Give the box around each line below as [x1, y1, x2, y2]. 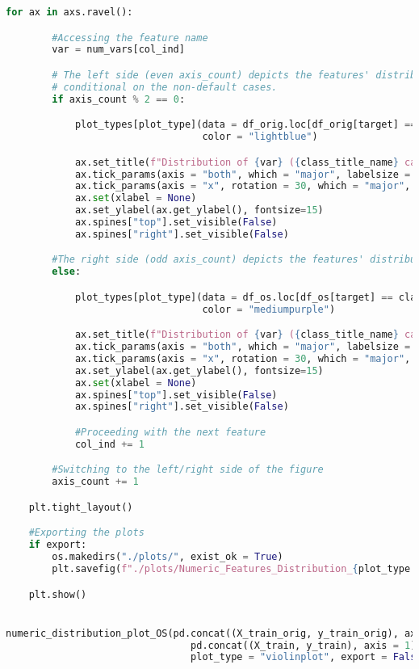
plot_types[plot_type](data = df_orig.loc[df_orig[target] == [74, 119, 417, 131]
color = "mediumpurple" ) [202, 303, 336, 315]
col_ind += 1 [74, 438, 145, 450]
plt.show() [28, 588, 87, 600]
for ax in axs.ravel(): [6, 6, 133, 18]
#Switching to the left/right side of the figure [52, 464, 324, 476]
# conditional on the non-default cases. [52, 81, 278, 93]
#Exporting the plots [28, 527, 145, 539]
